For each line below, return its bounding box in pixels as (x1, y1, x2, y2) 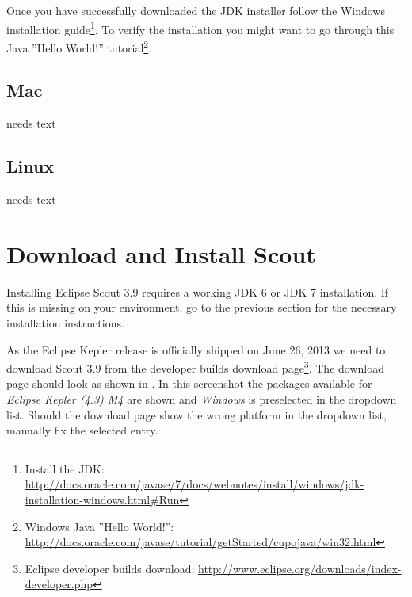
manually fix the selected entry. (6, 422, 158, 438)
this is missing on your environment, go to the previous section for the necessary (6, 299, 397, 316)
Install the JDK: (25, 460, 105, 476)
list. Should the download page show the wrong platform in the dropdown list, (6, 406, 387, 423)
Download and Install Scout (6, 237, 316, 270)
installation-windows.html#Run (25, 492, 180, 507)
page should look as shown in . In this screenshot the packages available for (6, 375, 372, 392)
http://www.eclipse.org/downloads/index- (198, 560, 402, 576)
